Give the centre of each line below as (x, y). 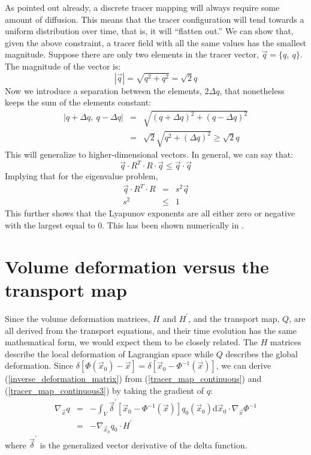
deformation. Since (39, 365)
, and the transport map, (234, 318)
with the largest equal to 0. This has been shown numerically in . (124, 225)
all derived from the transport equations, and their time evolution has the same (151, 330)
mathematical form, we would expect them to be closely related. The (132, 342)
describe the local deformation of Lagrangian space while (109, 353)
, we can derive (244, 365)
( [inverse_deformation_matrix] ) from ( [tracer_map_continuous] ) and (133, 379)
